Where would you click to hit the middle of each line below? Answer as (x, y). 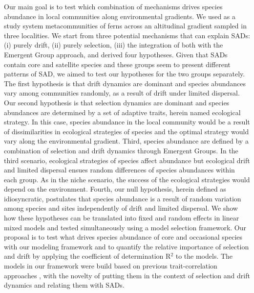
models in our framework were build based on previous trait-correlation (111, 266)
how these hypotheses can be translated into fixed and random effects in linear (122, 218)
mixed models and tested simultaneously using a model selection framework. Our (125, 227)
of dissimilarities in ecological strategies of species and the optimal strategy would (127, 131)
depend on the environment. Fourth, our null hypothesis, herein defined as (115, 189)
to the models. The (204, 256)
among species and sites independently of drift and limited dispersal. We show (121, 208)
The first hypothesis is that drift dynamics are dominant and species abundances (125, 83)
